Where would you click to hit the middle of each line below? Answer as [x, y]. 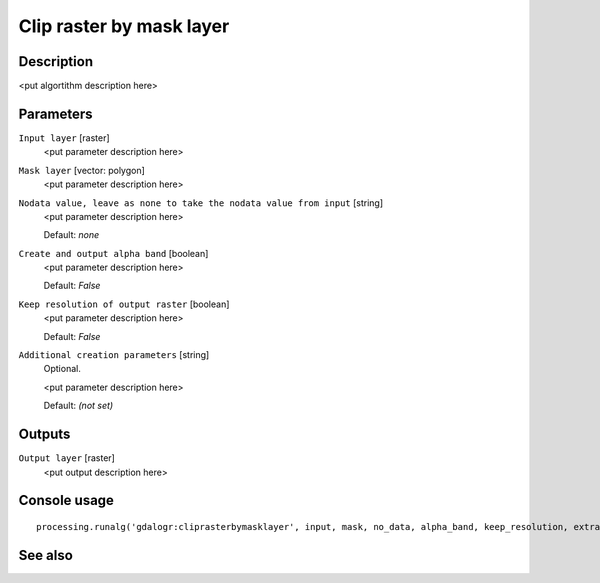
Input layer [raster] [64, 137]
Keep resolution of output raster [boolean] [124, 304]
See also [46, 555]
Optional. [62, 369]
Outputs [44, 434]
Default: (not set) [78, 406]
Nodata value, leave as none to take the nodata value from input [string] [201, 202]
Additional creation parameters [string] [114, 355]
